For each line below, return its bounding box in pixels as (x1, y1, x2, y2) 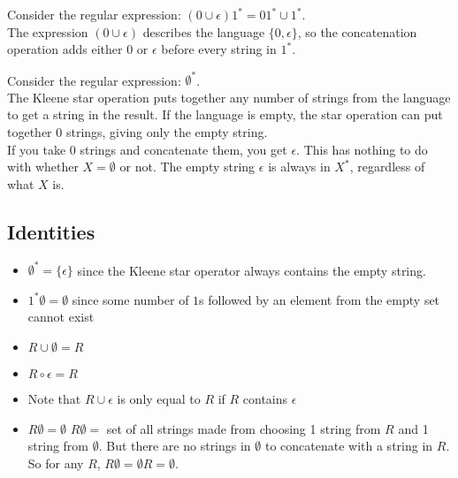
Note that (27, 389, 81, 407)
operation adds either (7, 40, 123, 58)
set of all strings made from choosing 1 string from (106, 419, 381, 437)
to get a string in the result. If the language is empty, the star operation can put (7, 105, 443, 124)
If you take (7, 140, 66, 158)
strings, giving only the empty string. (65, 123, 268, 141)
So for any (27, 453, 84, 472)
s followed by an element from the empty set (199, 290, 440, 308)
